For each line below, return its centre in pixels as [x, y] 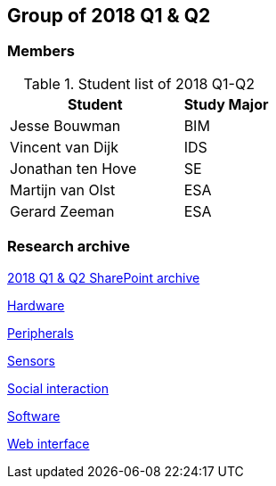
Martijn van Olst [63, 189]
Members [41, 51]
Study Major [226, 104]
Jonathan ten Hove [73, 168]
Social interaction [58, 388]
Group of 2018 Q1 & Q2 [109, 16]
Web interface [49, 443]
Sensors [31, 360]
